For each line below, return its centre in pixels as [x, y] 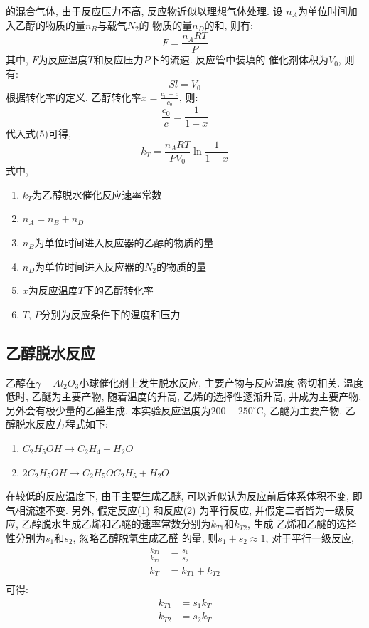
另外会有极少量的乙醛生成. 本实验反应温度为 [108, 410]
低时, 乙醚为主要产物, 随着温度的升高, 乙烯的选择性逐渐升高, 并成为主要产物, [184, 396]
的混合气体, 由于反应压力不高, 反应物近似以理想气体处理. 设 [144, 11]
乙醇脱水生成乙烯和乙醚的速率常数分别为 [116, 524]
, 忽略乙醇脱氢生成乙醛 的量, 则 [145, 538]
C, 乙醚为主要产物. [299, 410]
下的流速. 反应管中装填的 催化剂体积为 [239, 59]
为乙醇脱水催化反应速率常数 [97, 194]
